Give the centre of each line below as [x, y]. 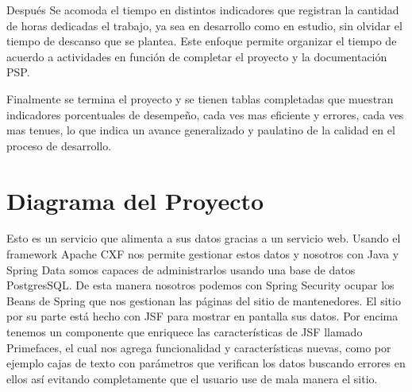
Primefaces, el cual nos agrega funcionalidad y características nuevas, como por [199, 347]
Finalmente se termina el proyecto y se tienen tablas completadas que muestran [200, 98]
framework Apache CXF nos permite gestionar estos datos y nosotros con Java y [203, 254]
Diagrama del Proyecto [135, 200]
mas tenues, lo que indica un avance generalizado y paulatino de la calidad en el [201, 130]
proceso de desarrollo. [59, 145]
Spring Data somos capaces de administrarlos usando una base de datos [181, 269]
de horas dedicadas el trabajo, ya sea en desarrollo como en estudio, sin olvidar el [204, 25]
